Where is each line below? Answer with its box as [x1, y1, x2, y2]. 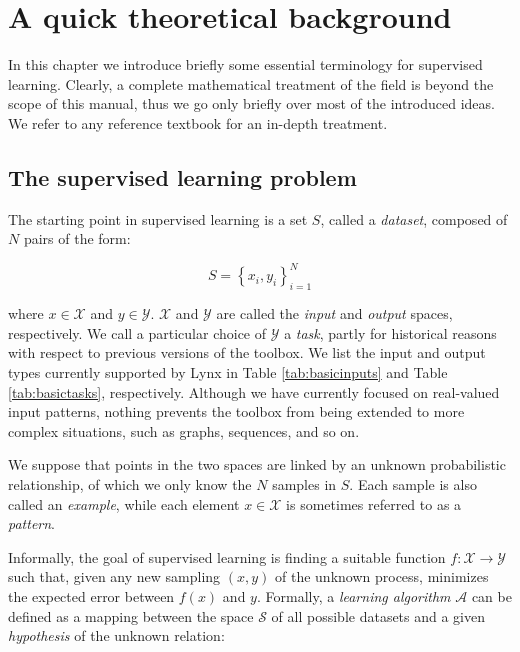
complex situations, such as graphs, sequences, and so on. [8, 420, 360, 441]
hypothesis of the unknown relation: [8, 625, 225, 646]
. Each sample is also [349, 473, 477, 494]
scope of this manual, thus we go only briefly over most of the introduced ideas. [8, 93, 495, 114]
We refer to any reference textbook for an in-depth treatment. [8, 112, 388, 133]
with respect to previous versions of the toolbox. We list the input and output [8, 342, 486, 363]
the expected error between [8, 585, 175, 606]
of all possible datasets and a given [271, 605, 486, 626]
